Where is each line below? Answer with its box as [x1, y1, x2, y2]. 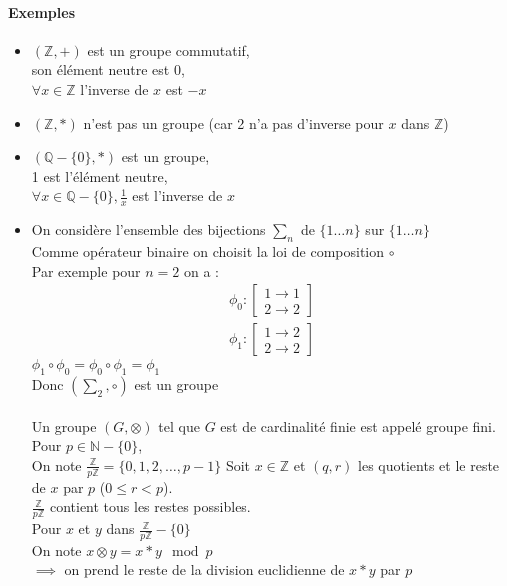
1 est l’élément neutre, [31, 165, 168, 186]
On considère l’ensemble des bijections [31, 219, 266, 240]
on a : [183, 260, 219, 281]
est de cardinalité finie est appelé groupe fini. [220, 415, 496, 436]
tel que [158, 415, 200, 436]
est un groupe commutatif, [87, 39, 250, 60]
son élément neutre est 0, [31, 59, 185, 80]
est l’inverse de [132, 185, 223, 206]
